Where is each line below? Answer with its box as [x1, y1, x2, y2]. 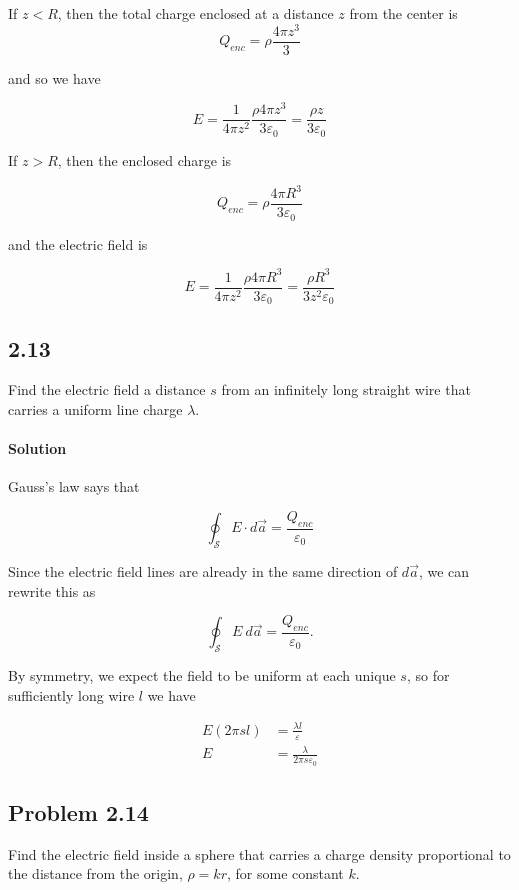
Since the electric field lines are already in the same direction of [8, 560, 398, 581]
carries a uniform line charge [8, 398, 183, 419]
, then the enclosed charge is [57, 149, 232, 170]
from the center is [349, 3, 458, 23]
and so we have [8, 67, 101, 88]
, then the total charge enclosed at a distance [57, 3, 334, 23]
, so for [406, 665, 450, 686]
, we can [418, 560, 470, 581]
